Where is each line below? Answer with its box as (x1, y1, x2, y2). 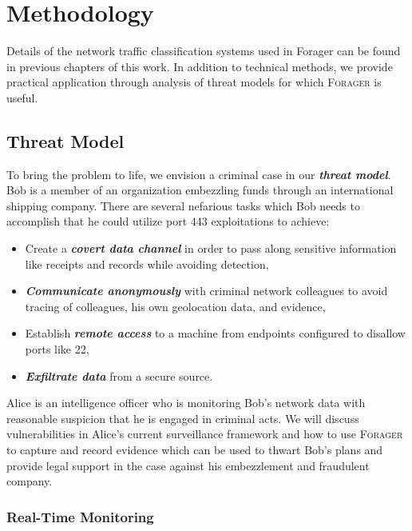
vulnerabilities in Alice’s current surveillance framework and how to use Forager (6, 425, 403, 442)
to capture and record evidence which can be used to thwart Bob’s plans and (6, 441, 383, 458)
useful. (6, 89, 38, 106)
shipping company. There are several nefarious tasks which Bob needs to (6, 197, 360, 214)
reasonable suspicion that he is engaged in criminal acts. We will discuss (6, 409, 359, 426)
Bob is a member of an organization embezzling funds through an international (6, 182, 394, 198)
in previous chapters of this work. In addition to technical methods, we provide (6, 58, 393, 74)
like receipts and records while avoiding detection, (25, 255, 269, 272)
